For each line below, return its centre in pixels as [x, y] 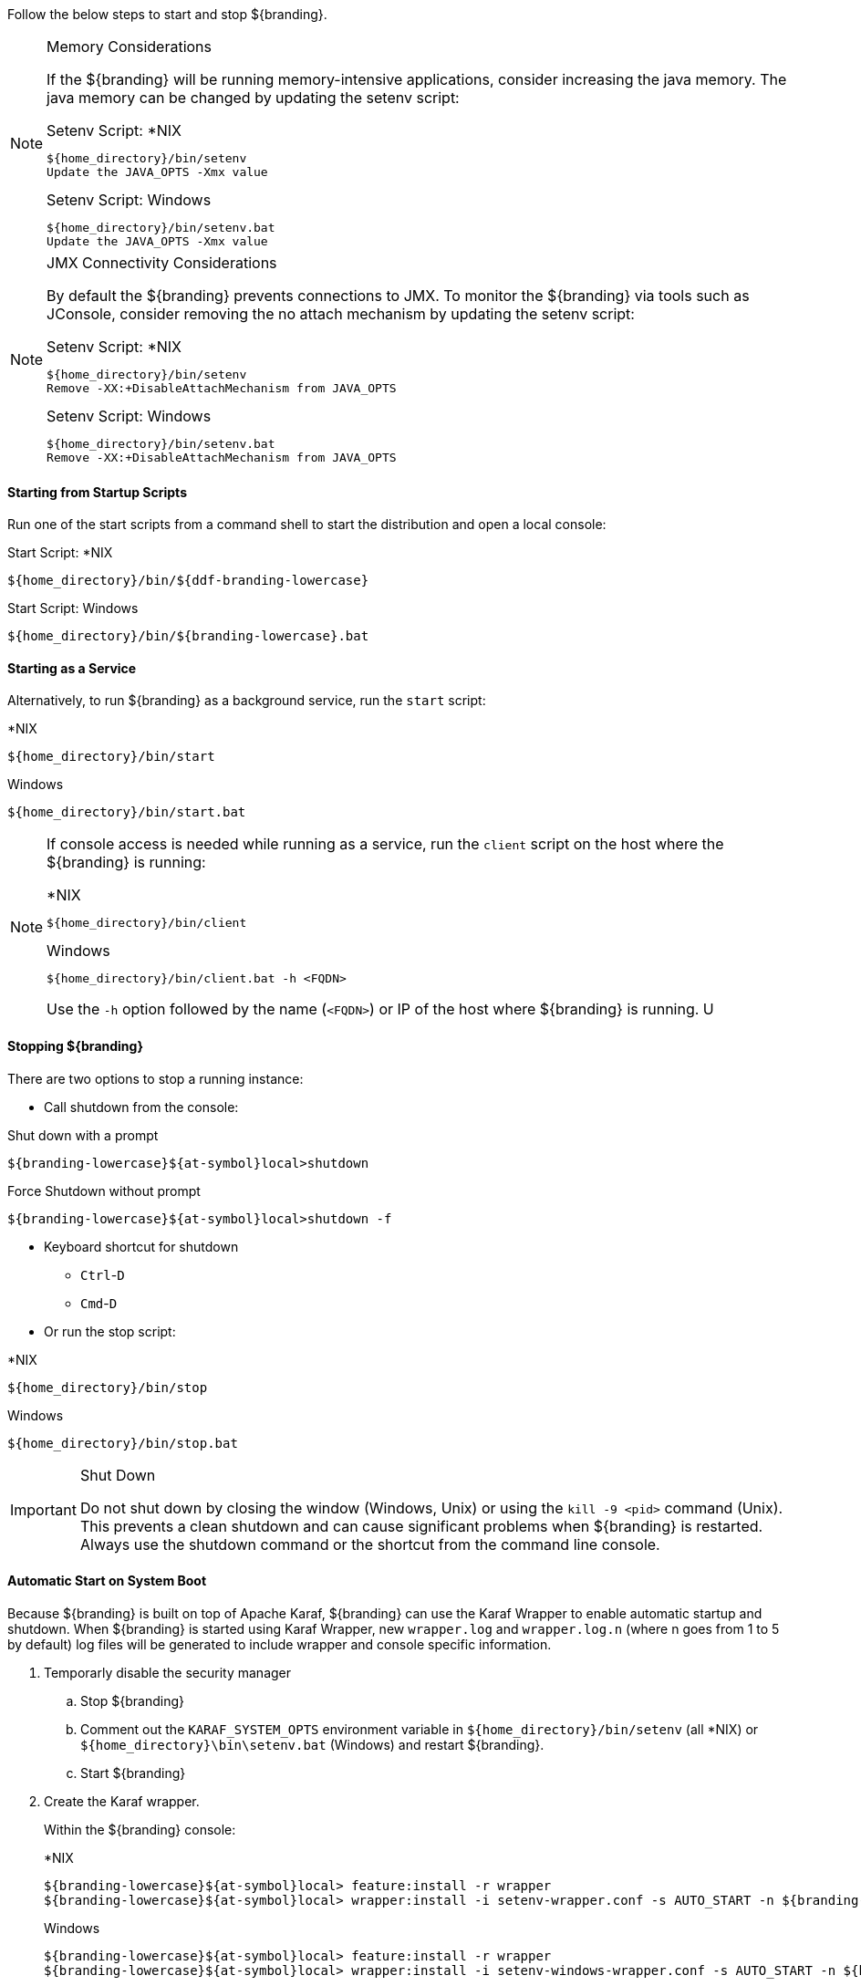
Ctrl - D [103, 1274]
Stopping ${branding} [75, 1046]
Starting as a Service [72, 668]
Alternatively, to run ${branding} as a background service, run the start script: [247, 701]
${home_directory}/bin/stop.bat [123, 1443]
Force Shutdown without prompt [104, 1191]
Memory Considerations [130, 47]
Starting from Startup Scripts [97, 492]
